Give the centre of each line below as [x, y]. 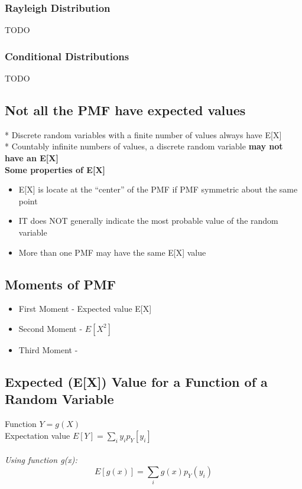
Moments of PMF [61, 284]
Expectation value [38, 435]
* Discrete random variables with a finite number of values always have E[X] [143, 134]
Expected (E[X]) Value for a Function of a [136, 381]
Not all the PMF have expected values [125, 110]
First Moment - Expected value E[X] [85, 309]
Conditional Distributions [67, 56]
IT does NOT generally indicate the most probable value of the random [148, 221]
